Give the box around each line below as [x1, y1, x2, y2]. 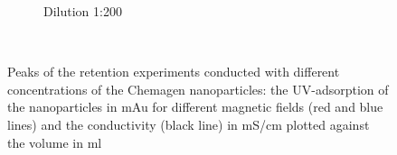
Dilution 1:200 [43, 2, 122, 20]
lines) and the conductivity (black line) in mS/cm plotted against [7, 114, 370, 133]
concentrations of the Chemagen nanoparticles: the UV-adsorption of [7, 79, 389, 98]
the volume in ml [7, 132, 102, 151]
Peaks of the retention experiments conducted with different [7, 62, 340, 81]
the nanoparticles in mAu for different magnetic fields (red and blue [7, 97, 383, 116]
